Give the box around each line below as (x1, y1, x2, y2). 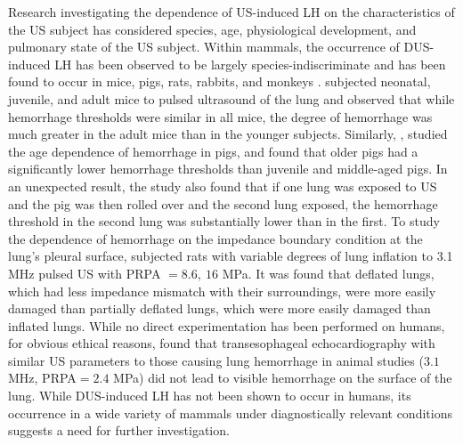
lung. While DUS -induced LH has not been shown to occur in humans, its (8, 386, 411, 405)
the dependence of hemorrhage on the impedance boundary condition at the (8, 229, 423, 247)
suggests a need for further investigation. (8, 421, 230, 440)
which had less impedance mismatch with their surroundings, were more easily (8, 281, 436, 300)
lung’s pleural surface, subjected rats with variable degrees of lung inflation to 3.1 (8, 247, 453, 265)
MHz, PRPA (8, 368, 77, 387)
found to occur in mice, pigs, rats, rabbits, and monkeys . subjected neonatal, (8, 72, 431, 91)
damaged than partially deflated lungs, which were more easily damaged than (8, 299, 431, 318)
